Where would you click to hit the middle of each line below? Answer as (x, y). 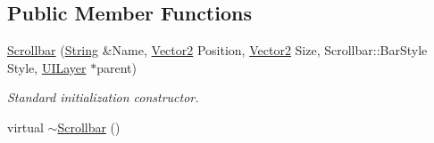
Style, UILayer (47, 67)
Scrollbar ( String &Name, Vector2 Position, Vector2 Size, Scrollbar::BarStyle (217, 50)
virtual (25, 127)
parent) (117, 67)
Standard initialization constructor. (103, 97)
